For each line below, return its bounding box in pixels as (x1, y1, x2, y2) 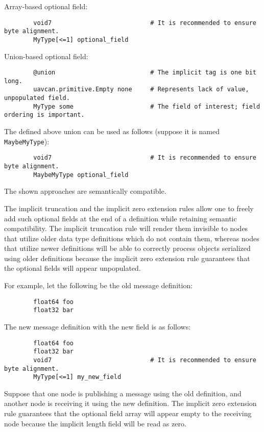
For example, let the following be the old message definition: (4, 280, 193, 291)
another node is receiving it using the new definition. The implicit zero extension (4, 398, 257, 409)
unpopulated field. (4, 94, 70, 102)
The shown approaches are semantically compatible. (4, 186, 166, 196)
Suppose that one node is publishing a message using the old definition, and (4, 388, 242, 398)
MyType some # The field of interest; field (33, 103, 260, 110)
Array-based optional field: (4, 1, 88, 11)
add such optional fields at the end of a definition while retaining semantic (4, 213, 237, 223)
